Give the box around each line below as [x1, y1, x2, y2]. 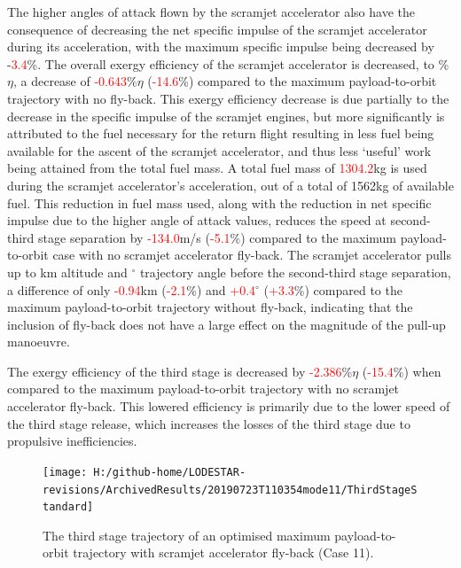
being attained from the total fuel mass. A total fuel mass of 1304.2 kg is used [7, 159, 427, 177]
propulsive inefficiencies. [7, 432, 137, 450]
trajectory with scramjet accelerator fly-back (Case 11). [73, 543, 374, 562]
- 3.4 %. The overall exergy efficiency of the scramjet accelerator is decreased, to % [7, 54, 449, 73]
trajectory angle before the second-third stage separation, [139, 262, 451, 281]
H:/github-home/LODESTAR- [93, 465, 246, 479]
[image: [43, 465, 88, 479]
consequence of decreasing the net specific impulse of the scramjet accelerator [7, 19, 427, 38]
